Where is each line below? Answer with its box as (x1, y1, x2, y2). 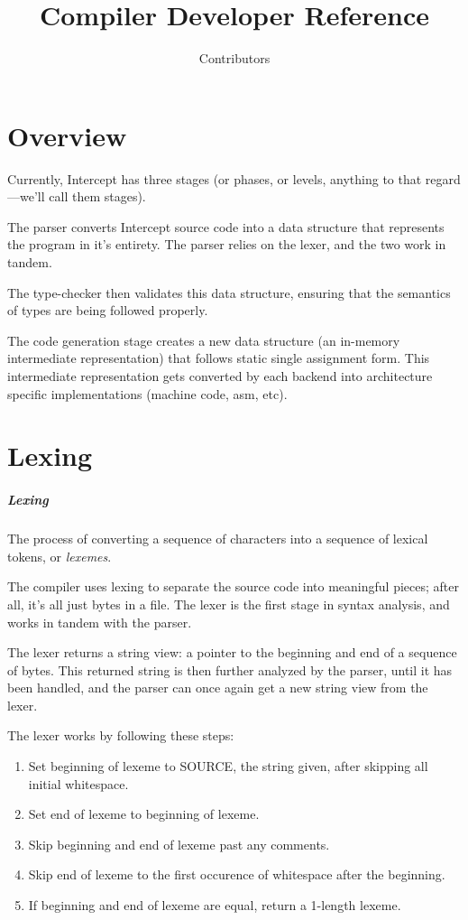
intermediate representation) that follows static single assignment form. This (7, 348, 430, 367)
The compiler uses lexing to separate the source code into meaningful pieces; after (7, 577, 459, 596)
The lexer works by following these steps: (7, 726, 234, 745)
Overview (7, 116, 127, 153)
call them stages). (49, 187, 146, 206)
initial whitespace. (28, 774, 129, 793)
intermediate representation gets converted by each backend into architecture (7, 367, 433, 385)
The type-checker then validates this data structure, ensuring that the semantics (7, 283, 451, 302)
